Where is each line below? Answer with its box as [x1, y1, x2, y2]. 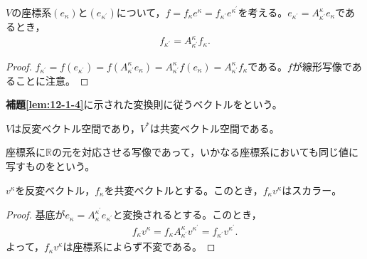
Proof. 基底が [6, 207, 65, 222]
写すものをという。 [6, 159, 95, 174]
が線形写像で [292, 58, 352, 73]
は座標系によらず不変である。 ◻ [63, 239, 216, 254]
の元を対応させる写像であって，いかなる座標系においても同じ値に [51, 144, 359, 159]
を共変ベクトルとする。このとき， [104, 182, 263, 197]
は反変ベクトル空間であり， [11, 120, 141, 135]
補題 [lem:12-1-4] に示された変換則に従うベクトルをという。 [6, 97, 282, 112]
